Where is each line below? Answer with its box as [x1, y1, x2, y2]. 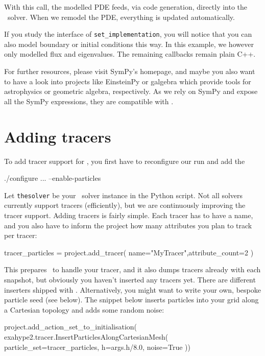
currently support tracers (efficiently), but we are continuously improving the [4, 200, 246, 210]
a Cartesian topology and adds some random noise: [4, 304, 164, 315]
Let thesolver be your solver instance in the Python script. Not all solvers [4, 189, 243, 200]
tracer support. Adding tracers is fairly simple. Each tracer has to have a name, [4, 209, 253, 220]
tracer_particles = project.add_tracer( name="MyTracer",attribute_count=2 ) [4, 247, 254, 257]
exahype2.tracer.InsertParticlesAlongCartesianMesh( [4, 331, 168, 342]
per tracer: [4, 230, 37, 241]
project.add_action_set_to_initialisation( [4, 321, 137, 332]
